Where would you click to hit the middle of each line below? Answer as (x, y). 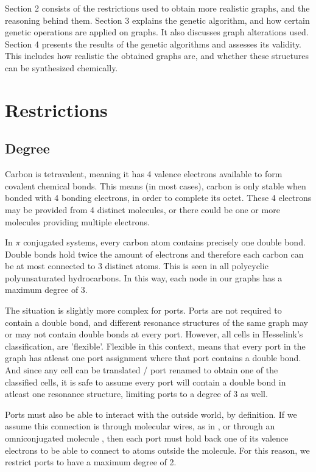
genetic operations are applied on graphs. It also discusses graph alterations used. (157, 32)
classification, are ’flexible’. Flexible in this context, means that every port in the (155, 346)
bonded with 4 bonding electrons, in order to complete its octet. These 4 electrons (158, 198)
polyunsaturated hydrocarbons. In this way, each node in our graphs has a (144, 277)
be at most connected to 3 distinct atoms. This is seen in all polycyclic (137, 266)
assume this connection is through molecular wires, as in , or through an (140, 426)
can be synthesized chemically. (61, 67)
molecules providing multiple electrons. (77, 221)
